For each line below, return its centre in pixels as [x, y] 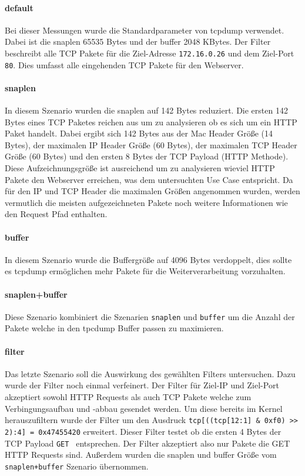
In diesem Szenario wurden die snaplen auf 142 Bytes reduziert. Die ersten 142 [146, 110]
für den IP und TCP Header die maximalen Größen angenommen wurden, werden [152, 191]
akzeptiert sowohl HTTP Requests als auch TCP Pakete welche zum [128, 397]
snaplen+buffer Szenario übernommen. [77, 466]
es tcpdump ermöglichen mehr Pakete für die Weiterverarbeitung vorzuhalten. [145, 271]
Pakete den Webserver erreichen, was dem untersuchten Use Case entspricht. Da [149, 179]
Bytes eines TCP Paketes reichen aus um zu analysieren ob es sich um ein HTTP [151, 122]
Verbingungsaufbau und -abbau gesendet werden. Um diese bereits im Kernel [144, 408]
